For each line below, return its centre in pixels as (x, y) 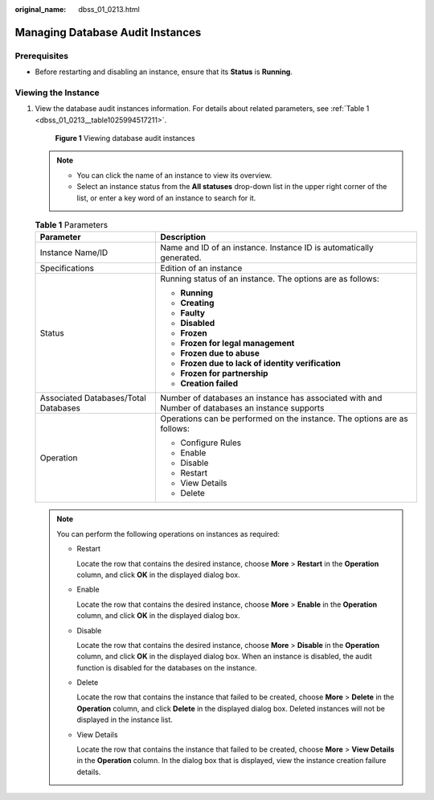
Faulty (192, 313)
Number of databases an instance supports (242, 408)
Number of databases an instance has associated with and (271, 398)
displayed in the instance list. (125, 720)
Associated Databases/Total (93, 398)
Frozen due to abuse (220, 353)
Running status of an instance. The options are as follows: (270, 279)
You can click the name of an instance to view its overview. (174, 175)
